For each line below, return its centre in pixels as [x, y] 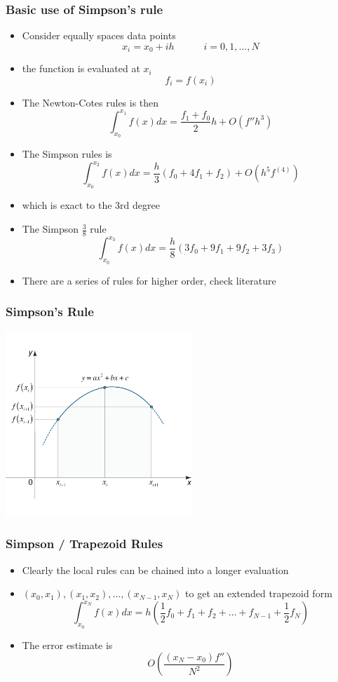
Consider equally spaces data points [99, 35]
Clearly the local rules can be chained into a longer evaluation [155, 570]
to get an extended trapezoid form [259, 593]
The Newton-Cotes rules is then [90, 102]
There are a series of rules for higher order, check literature [149, 280]
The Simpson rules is [67, 154]
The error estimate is [67, 645]
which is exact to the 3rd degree [91, 205]
